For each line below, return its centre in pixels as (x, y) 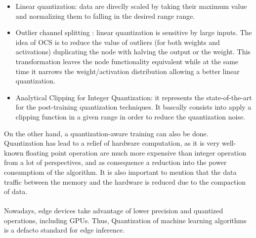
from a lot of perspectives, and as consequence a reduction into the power (115, 162)
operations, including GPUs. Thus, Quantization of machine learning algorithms (125, 220)
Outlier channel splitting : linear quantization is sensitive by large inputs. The (134, 32)
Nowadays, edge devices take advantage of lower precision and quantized (114, 211)
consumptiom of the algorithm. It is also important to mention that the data (120, 172)
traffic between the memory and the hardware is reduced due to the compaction (125, 181)
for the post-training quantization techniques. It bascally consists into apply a (133, 107)
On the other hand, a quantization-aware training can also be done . (106, 133)
